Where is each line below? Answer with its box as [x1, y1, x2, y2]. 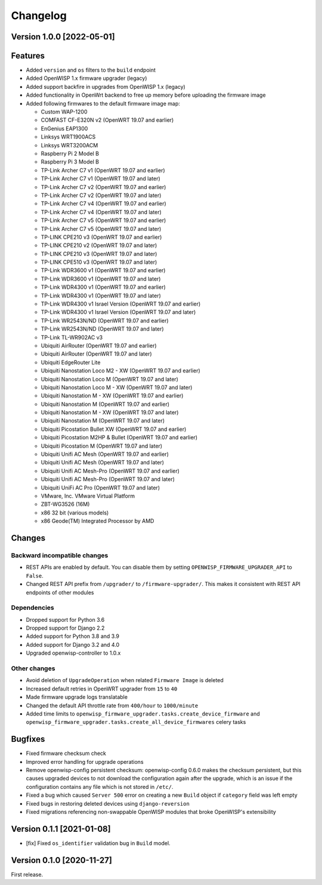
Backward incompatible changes [11, 551, 109, 559]
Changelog [11, 9, 67, 22]
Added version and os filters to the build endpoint [26, 66, 156, 74]
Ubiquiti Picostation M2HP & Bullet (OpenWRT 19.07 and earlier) [41, 434, 198, 441]
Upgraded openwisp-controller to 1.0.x [26, 649, 121, 656]
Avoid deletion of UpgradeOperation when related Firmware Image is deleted [26, 677, 224, 684]
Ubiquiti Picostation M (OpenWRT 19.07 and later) [41, 442, 163, 449]
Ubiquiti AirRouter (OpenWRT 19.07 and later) [41, 350, 152, 357]
